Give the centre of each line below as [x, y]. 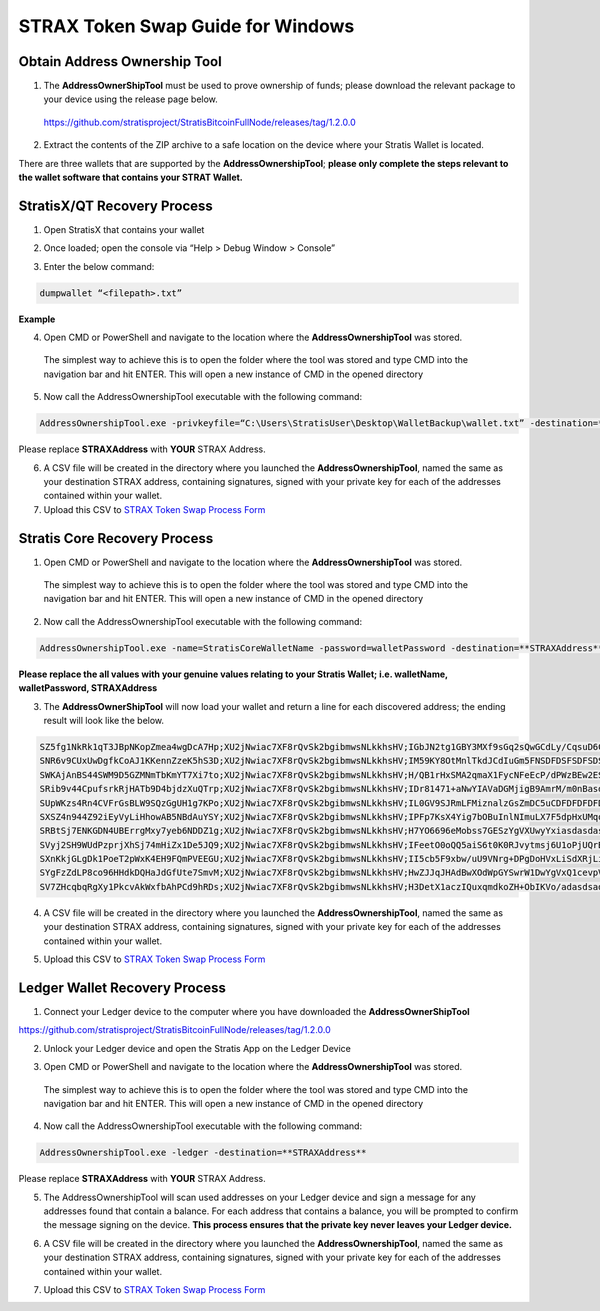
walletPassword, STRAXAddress [88, 688]
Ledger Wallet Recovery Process [122, 987]
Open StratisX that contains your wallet [124, 229]
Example [37, 319]
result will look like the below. [104, 720]
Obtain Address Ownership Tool [120, 61]
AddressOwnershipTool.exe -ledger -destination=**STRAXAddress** [203, 1153]
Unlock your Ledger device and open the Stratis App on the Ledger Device [197, 1048]
